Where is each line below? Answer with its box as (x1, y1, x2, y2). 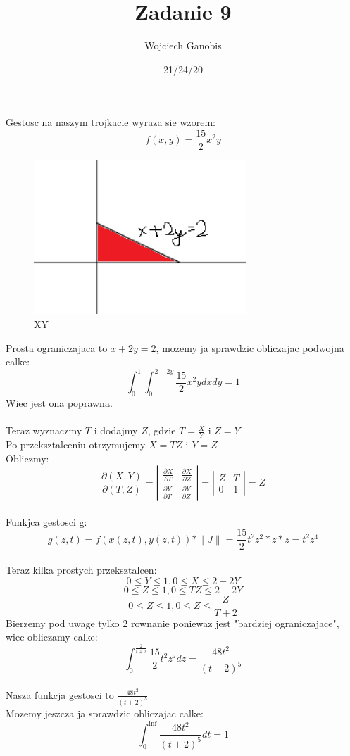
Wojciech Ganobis (144, 38, 222, 53)
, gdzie (147, 423, 176, 438)
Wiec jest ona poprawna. (6, 396, 113, 410)
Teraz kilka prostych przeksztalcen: (6, 562, 157, 577)
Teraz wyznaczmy (6, 423, 82, 438)
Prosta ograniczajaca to (6, 340, 108, 355)
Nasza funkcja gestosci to (6, 687, 114, 702)
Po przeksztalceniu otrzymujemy (6, 437, 146, 452)
